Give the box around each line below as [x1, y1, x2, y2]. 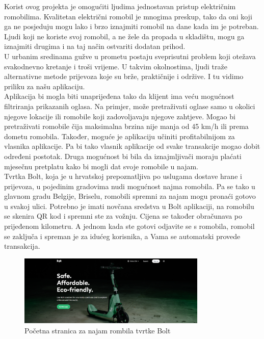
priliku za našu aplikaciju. [4, 81, 85, 91]
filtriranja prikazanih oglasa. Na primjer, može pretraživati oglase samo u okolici [4, 100, 255, 111]
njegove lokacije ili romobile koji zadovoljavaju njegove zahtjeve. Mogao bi [4, 111, 235, 121]
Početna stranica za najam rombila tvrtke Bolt [24, 325, 171, 335]
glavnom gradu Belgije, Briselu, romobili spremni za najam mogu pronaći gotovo [4, 191, 256, 201]
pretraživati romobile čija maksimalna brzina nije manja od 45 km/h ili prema [4, 121, 249, 132]
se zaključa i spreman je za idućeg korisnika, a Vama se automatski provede [4, 230, 241, 241]
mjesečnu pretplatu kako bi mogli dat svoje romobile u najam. [4, 161, 198, 171]
